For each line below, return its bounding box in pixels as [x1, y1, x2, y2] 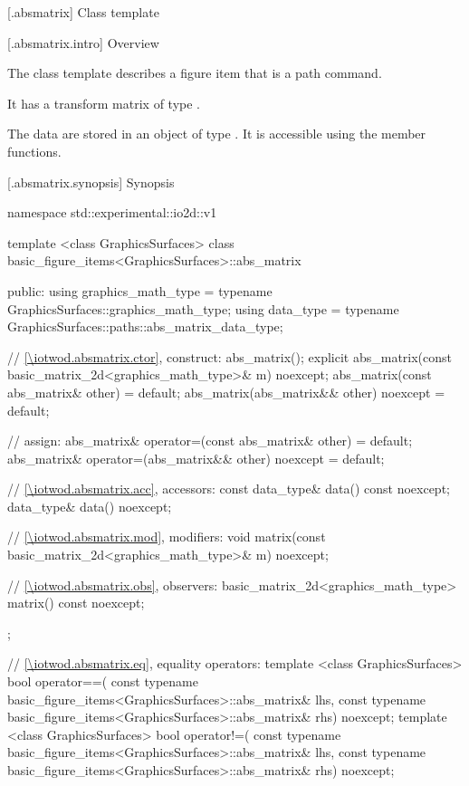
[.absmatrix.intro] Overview [7, 33, 159, 52]
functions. [7, 141, 62, 160]
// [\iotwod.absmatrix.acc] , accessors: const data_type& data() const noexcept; [7, 479, 450, 498]
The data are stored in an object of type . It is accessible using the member [7, 124, 426, 143]
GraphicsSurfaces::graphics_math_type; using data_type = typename [7, 299, 399, 318]
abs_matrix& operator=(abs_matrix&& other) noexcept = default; [7, 448, 385, 467]
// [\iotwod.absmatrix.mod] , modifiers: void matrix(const [7, 527, 326, 546]
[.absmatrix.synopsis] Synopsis [7, 172, 175, 191]
